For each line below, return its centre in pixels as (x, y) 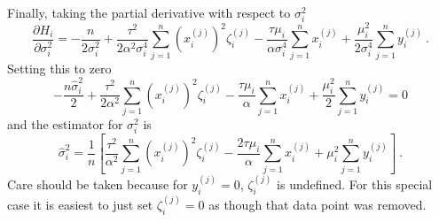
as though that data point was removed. (317, 205)
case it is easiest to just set (80, 205)
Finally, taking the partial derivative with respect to (149, 12)
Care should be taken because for (98, 184)
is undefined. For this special (355, 184)
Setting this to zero (59, 68)
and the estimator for (65, 123)
